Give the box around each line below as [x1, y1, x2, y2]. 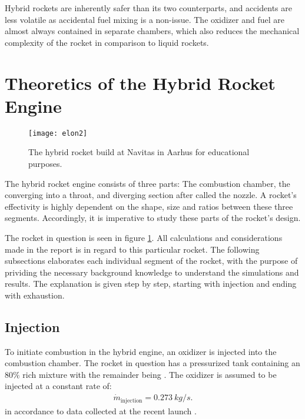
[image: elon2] [28, 129, 88, 138]
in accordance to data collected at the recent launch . [5, 404, 197, 417]
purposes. [28, 157, 62, 169]
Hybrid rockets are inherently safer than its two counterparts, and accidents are [5, 2, 292, 14]
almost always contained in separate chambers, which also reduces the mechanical [5, 25, 300, 37]
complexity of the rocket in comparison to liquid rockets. [5, 36, 209, 48]
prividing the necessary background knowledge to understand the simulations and [5, 266, 299, 278]
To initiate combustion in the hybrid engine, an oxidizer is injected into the [5, 345, 277, 357]
